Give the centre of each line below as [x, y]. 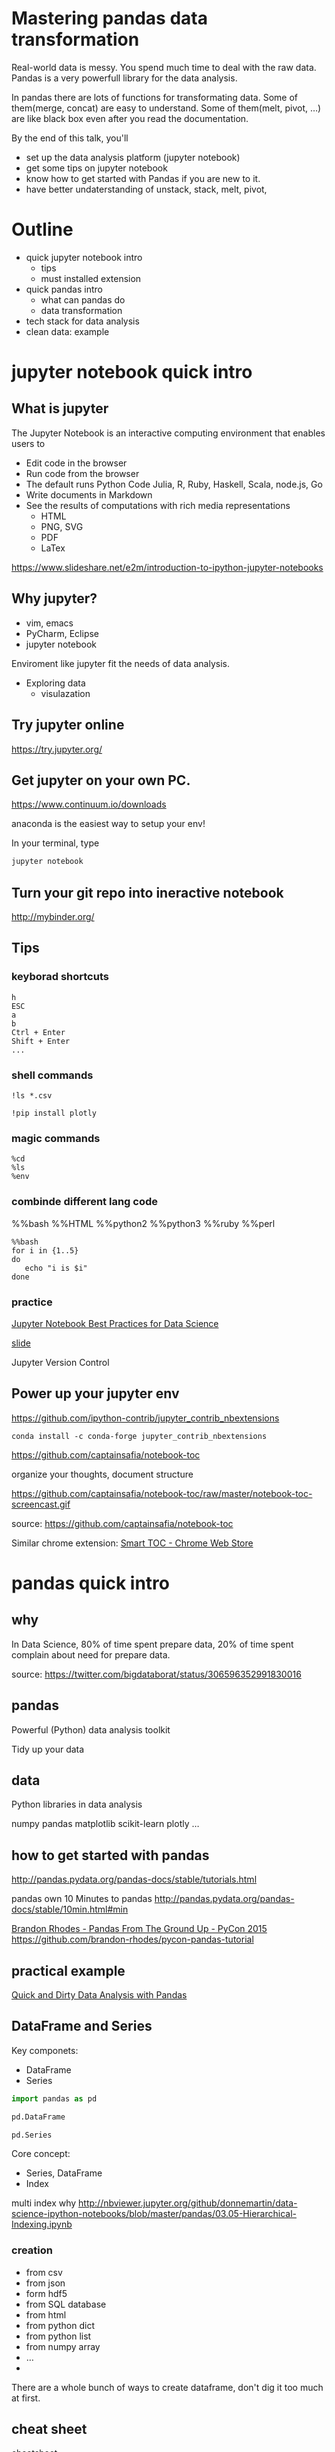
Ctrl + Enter [38, 1032]
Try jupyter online [68, 725]
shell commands [52, 1075]
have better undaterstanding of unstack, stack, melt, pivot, [146, 189]
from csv [44, 2272]
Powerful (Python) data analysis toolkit [91, 1729]
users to [28, 443]
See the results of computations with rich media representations [158, 505]
